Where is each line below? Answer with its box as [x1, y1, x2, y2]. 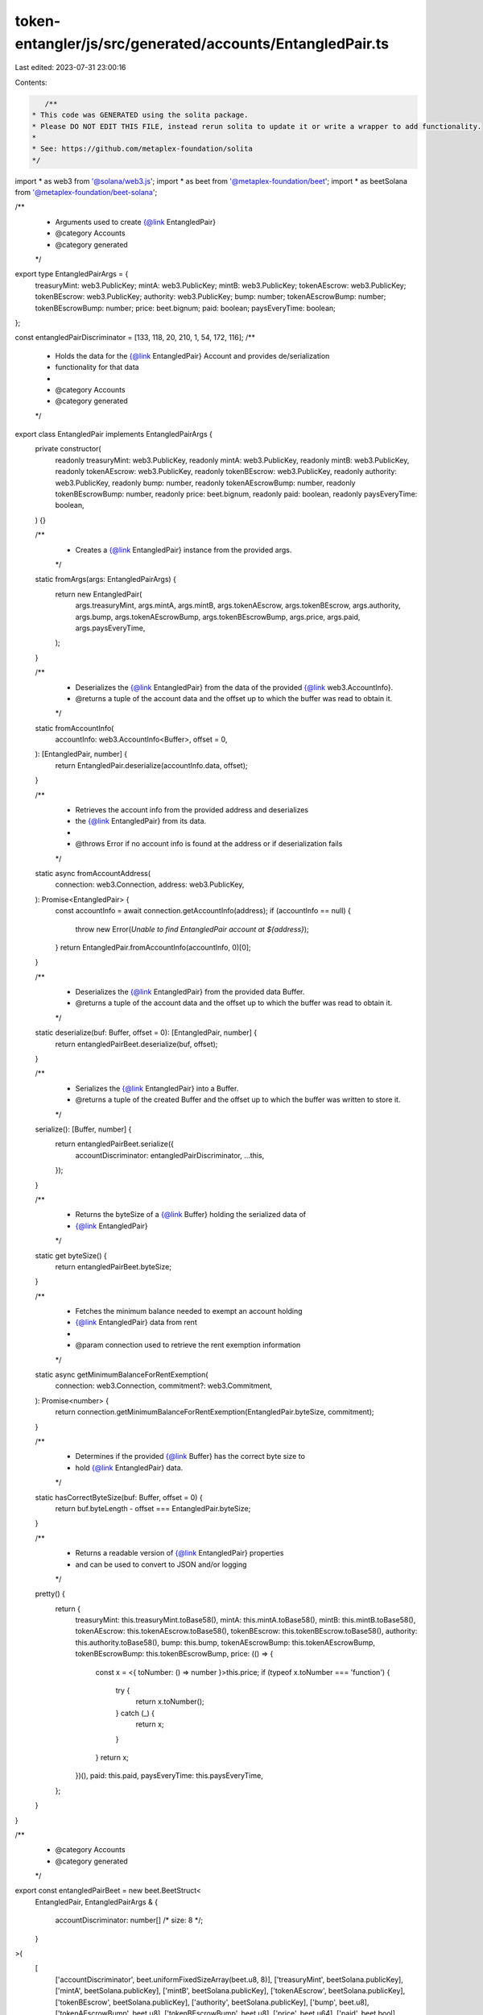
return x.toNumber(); [135, 1697, 204, 1706]
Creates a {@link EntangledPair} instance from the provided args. [75, 545, 292, 555]
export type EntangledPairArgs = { [14, 269, 129, 279]
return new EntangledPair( [55, 589, 142, 599]
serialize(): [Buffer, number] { [35, 1124, 132, 1134]
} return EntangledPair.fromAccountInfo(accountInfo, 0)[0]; [55, 942, 251, 952]
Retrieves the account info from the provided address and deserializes [75, 805, 309, 815]
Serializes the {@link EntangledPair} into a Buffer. [75, 1083, 239, 1093]
